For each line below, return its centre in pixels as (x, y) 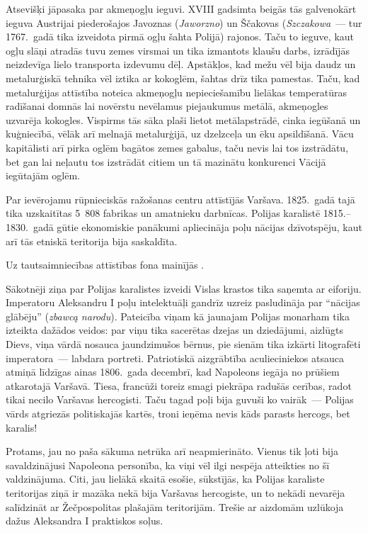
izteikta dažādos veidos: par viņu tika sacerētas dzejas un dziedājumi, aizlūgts (174, 330)
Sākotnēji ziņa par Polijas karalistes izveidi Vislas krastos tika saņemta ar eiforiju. (184, 288)
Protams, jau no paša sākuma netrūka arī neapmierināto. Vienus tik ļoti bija (172, 451)
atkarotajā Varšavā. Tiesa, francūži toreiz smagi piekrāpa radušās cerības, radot (179, 385)
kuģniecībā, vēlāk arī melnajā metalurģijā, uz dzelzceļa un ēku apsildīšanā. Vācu (180, 134)
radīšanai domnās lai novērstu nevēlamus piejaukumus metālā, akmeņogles (167, 106)
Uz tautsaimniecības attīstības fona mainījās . (105, 265)
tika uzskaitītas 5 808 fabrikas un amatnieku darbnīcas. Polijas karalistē (163, 213)
